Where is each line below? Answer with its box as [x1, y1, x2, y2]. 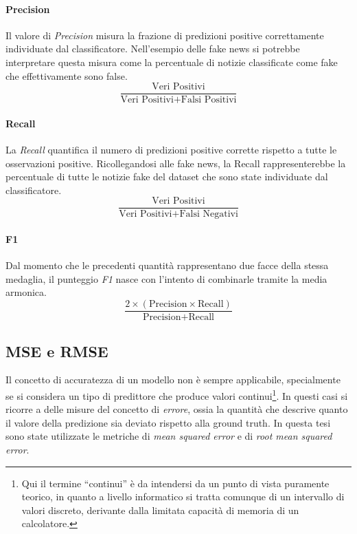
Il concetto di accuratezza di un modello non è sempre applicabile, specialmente [5, 372, 341, 387]
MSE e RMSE [5, 340, 108, 361]
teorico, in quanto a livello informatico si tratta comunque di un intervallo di [21, 489, 345, 504]
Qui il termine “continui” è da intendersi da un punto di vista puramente [21, 476, 330, 490]
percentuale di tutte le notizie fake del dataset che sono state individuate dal [5, 169, 328, 184]
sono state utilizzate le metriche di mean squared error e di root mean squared [5, 429, 332, 443]
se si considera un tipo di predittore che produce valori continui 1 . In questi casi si [5, 386, 348, 403]
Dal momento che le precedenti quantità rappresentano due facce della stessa [5, 258, 329, 273]
